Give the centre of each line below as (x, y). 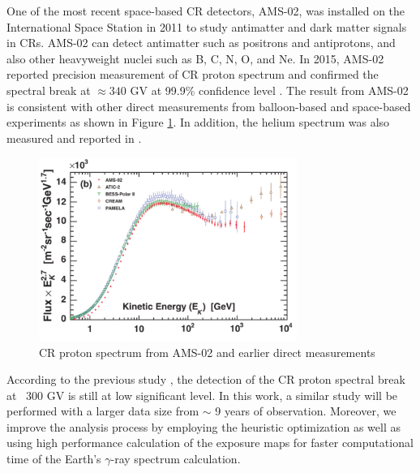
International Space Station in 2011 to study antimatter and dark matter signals (207, 26)
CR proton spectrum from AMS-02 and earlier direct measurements (207, 352)
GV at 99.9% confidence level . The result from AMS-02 (269, 90)
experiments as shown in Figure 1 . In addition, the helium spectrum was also (198, 122)
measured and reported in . (74, 138)
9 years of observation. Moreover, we (306, 411)
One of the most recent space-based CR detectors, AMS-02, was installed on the (206, 11)
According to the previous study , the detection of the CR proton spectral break (206, 379)
